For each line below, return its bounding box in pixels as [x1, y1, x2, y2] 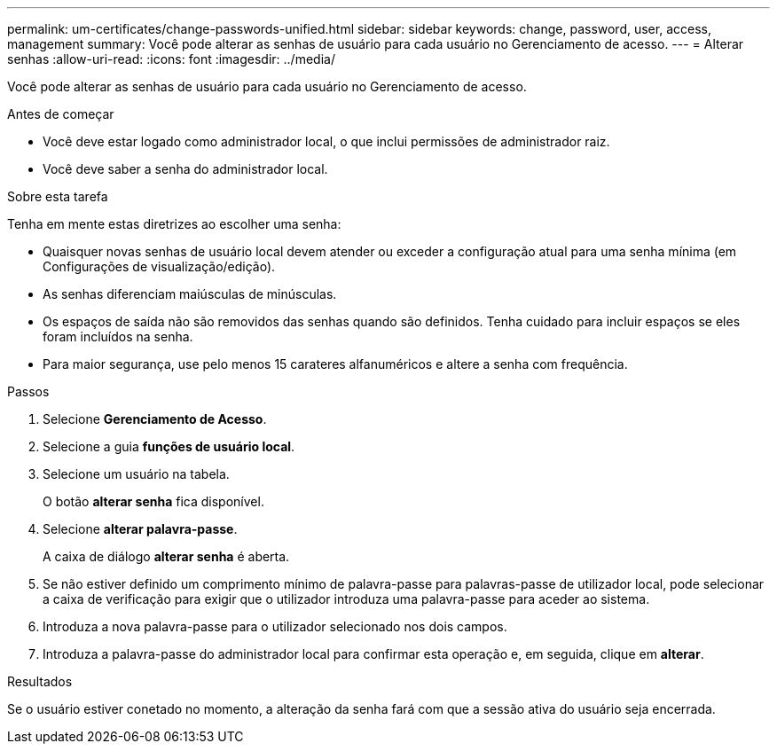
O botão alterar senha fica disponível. [43, 494, 264, 509]
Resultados [7, 674, 73, 689]
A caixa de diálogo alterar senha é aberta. [43, 549, 290, 564]
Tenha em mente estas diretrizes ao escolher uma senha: [7, 216, 341, 231]
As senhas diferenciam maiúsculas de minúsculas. [43, 286, 337, 301]
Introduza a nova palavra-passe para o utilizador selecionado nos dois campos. [43, 619, 507, 634]
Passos [7, 384, 50, 399]
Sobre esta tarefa [7, 189, 108, 204]
